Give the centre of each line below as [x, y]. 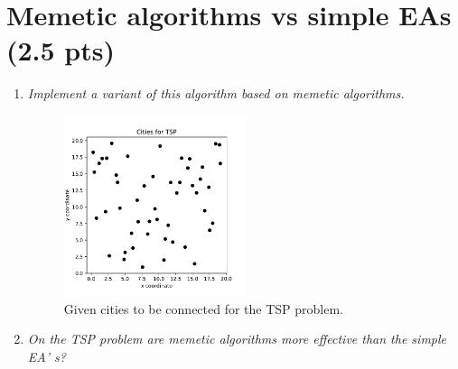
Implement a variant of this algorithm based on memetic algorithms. [216, 93]
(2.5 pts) [61, 50]
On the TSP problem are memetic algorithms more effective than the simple [237, 339]
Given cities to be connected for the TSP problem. [204, 308]
